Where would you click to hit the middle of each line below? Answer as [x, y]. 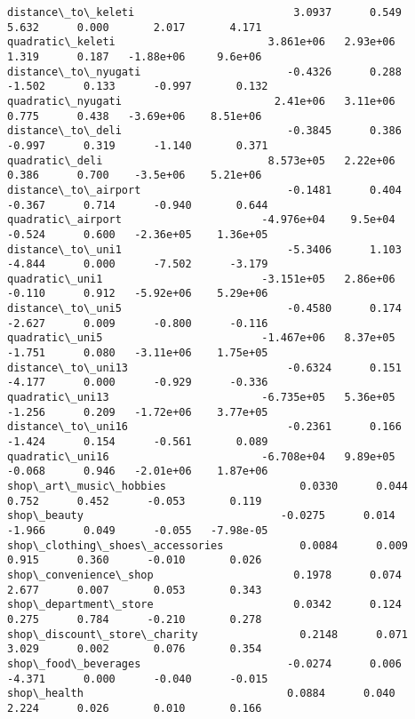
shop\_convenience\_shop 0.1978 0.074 [204, 575]
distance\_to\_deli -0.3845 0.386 [204, 131]
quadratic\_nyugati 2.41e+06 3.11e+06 [201, 101]
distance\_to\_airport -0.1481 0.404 [204, 190]
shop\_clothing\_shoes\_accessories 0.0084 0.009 [208, 545]
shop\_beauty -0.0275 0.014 [201, 516]
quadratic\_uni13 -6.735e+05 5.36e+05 [201, 398]
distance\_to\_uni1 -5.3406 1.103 [204, 249]
